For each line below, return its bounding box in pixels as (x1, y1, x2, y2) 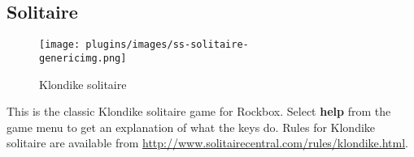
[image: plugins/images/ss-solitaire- (39, 39, 249, 51)
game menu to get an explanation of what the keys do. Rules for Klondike (7, 118, 376, 135)
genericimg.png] (39, 52, 127, 64)
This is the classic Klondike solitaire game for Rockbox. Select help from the (7, 103, 391, 120)
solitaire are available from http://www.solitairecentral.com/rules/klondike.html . (7, 134, 409, 151)
